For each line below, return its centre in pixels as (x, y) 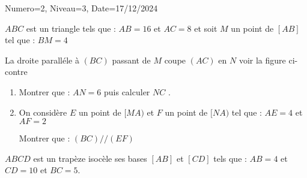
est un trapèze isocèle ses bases (90, 158)
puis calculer (127, 91)
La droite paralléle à (42, 60)
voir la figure (262, 60)
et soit (206, 28)
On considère (43, 112)
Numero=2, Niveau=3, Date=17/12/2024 (81, 8)
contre (16, 72)
